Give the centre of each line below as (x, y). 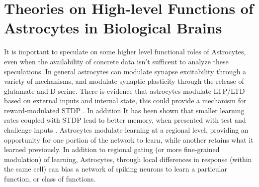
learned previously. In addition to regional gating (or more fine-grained (112, 149)
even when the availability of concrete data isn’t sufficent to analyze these (116, 61)
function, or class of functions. (50, 179)
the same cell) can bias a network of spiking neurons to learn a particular (116, 169)
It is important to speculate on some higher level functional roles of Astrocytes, (125, 52)
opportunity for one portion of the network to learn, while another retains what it (129, 139)
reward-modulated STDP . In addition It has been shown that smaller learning (124, 110)
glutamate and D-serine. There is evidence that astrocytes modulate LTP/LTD (125, 91)
